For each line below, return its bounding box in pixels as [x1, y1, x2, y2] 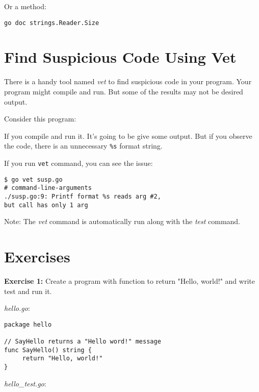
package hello [4, 321, 52, 328]
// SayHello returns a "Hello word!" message [4, 338, 161, 346]
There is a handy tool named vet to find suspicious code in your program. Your [4, 76, 252, 87]
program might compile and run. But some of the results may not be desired [4, 86, 243, 96]
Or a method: [4, 1, 46, 11]
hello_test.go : [4, 378, 46, 388]
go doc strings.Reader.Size [4, 19, 99, 27]
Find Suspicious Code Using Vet [4, 46, 237, 67]
